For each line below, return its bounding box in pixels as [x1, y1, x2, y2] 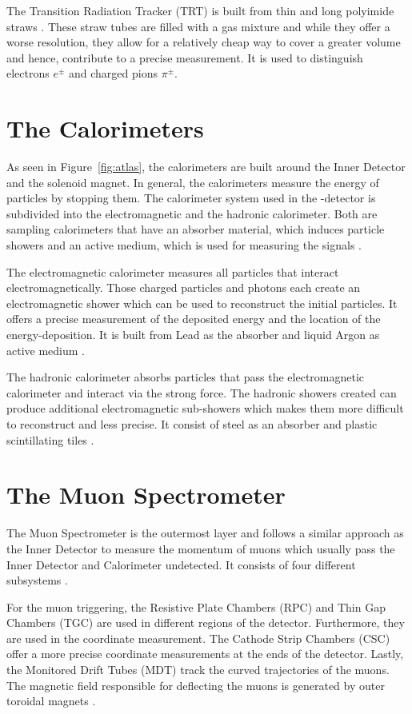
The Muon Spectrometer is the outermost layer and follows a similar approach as [6, 525, 404, 541]
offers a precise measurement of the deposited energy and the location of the [6, 310, 381, 327]
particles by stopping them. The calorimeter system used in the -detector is [6, 189, 376, 206]
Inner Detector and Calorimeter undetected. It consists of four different [6, 556, 356, 572]
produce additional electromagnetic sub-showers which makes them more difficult [6, 400, 404, 417]
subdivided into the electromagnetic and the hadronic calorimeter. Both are [6, 205, 378, 221]
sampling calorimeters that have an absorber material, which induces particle [6, 221, 385, 237]
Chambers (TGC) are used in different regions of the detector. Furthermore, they [6, 614, 405, 631]
